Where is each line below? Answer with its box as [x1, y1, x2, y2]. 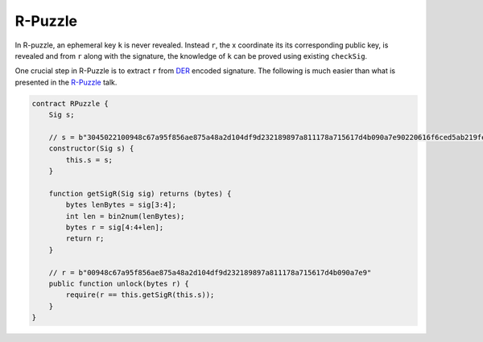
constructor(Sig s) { [48, 144, 134, 153]
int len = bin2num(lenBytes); [65, 212, 185, 220]
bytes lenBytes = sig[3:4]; [65, 200, 177, 209]
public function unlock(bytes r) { [48, 278, 189, 288]
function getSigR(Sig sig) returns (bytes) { [48, 189, 232, 198]
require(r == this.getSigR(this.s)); [65, 290, 215, 299]
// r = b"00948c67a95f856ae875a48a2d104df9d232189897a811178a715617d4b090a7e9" [48, 268, 372, 277]
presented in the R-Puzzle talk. [14, 77, 118, 87]
